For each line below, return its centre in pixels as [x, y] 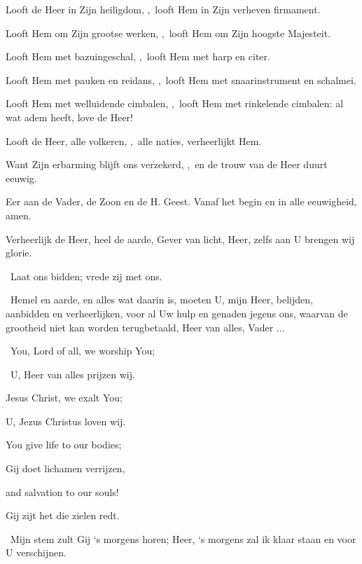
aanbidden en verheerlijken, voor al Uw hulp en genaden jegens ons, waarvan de [177, 313]
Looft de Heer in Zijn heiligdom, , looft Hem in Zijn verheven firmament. [163, 9]
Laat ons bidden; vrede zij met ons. [86, 276]
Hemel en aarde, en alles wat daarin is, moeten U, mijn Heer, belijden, [161, 300]
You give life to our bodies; [64, 445]
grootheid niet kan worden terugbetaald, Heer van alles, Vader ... [145, 327]
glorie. [19, 253]
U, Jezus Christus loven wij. [66, 421]
